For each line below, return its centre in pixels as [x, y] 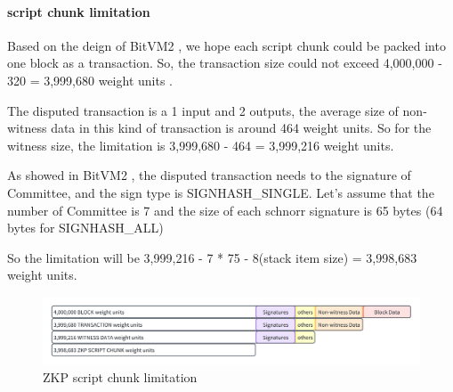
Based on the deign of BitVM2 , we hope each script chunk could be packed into [226, 45]
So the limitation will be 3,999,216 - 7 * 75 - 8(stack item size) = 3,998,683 [212, 257]
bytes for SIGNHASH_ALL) [85, 228]
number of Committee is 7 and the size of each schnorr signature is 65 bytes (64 [225, 210]
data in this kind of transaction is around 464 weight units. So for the [241, 128]
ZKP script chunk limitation [120, 377]
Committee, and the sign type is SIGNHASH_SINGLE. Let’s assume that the [221, 192]
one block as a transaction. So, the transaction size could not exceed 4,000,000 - [225, 63]
